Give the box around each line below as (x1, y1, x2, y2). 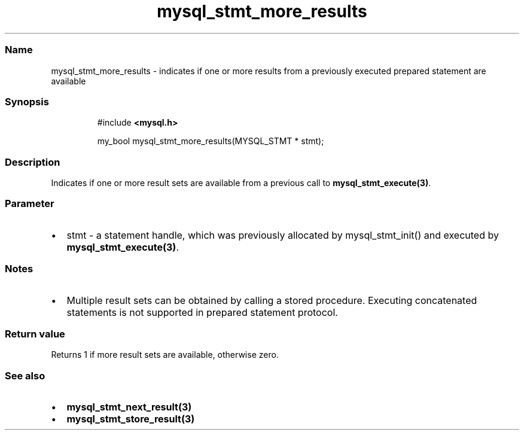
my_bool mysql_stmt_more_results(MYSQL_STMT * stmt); (97, 136, 324, 147)
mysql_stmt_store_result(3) (66, 413, 195, 425)
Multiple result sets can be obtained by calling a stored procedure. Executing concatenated (66, 294, 477, 306)
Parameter (5, 197, 54, 210)
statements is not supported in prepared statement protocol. (66, 306, 338, 318)
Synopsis (5, 95, 49, 108)
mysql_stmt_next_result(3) (66, 401, 192, 413)
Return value (5, 327, 65, 340)
